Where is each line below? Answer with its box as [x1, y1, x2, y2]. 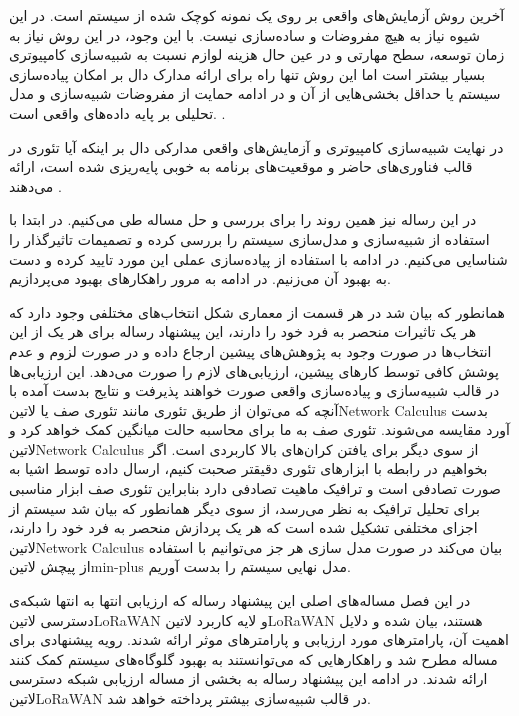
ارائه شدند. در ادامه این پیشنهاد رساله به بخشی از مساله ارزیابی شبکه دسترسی [9, 668, 488, 689]
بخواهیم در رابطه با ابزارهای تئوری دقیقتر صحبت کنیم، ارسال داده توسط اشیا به [9, 458, 488, 479]
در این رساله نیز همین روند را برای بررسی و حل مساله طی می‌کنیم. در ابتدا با [9, 209, 477, 230]
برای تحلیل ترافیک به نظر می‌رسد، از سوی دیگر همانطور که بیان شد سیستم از [9, 497, 480, 518]
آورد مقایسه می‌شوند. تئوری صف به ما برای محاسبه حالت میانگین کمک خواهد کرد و [9, 419, 510, 440]
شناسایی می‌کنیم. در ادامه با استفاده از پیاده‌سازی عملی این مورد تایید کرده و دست [9, 248, 508, 269]
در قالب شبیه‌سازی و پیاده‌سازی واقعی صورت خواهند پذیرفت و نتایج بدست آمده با [9, 380, 500, 401]
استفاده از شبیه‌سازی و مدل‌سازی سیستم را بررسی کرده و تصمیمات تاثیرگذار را [9, 228, 490, 249]
